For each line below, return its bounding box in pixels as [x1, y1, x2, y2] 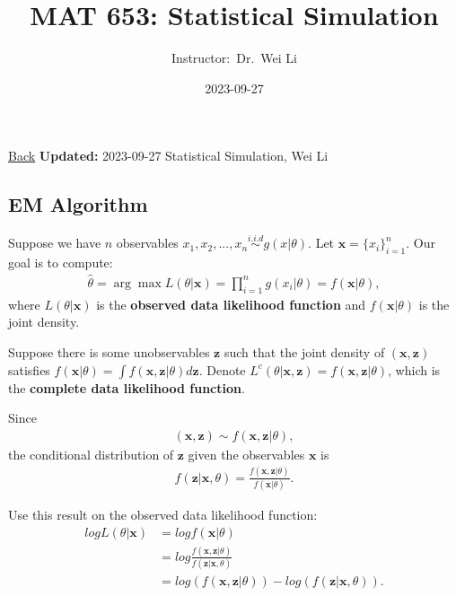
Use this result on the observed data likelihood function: [8, 505, 318, 524]
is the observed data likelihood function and [96, 294, 366, 313]
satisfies [8, 360, 50, 379]
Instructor [171, 48, 227, 67]
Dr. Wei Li [236, 48, 297, 67]
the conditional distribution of [8, 444, 174, 463]
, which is [388, 360, 441, 379]
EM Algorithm [8, 190, 148, 218]
